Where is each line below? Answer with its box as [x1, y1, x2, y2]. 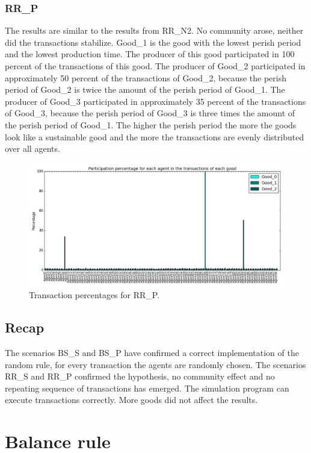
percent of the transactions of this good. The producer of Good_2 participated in [5, 60, 306, 72]
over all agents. [5, 142, 60, 155]
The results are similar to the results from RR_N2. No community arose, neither [5, 24, 304, 37]
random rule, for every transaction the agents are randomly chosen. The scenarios [5, 358, 306, 370]
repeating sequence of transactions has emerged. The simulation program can [5, 381, 289, 394]
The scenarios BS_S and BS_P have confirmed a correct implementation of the [5, 346, 299, 359]
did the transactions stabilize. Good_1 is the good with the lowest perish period [5, 36, 301, 48]
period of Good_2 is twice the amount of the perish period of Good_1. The [5, 83, 285, 96]
